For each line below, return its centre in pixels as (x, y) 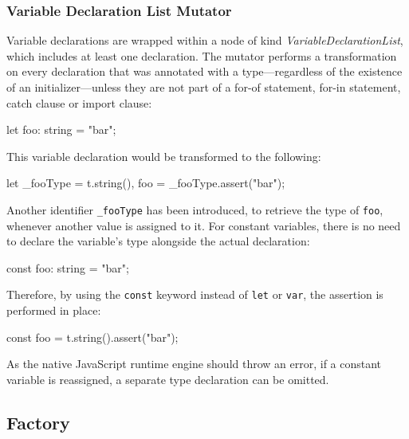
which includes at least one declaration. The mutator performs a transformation (202, 55)
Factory (38, 422)
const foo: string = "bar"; (68, 267)
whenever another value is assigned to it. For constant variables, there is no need (204, 225)
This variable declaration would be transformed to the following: (164, 156)
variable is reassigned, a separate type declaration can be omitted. (168, 379)
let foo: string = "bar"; (61, 129)
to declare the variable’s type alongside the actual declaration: (158, 241)
